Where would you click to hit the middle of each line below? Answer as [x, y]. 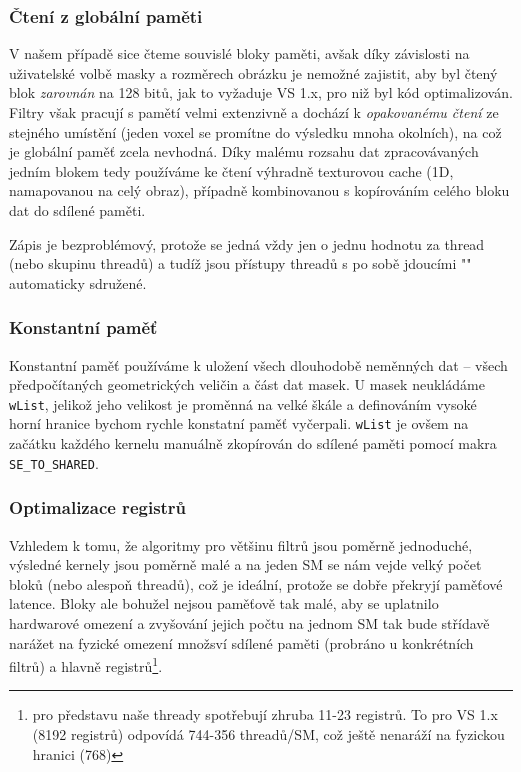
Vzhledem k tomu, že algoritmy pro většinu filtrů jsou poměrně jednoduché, [241, 544]
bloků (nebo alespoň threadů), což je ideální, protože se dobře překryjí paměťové [256, 583]
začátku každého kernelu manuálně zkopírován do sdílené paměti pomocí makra [253, 443]
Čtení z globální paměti [106, 15]
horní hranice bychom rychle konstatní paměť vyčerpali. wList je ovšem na [239, 423]
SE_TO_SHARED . [54, 462]
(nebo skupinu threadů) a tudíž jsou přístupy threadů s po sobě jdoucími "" [240, 263]
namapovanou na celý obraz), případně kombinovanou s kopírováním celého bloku [259, 190]
